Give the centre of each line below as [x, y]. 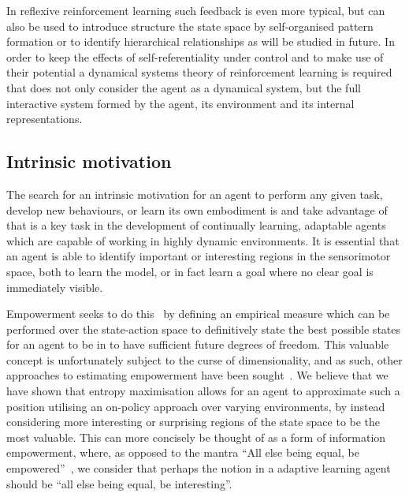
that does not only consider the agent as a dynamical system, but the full [184, 87]
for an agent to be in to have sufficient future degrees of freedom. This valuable [198, 344]
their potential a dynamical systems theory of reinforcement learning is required [199, 72]
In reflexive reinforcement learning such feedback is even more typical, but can [196, 10]
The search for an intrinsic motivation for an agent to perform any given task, [195, 194]
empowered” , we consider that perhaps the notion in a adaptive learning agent [199, 468]
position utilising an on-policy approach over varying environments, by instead [196, 406]
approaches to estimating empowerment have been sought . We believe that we [197, 375]
